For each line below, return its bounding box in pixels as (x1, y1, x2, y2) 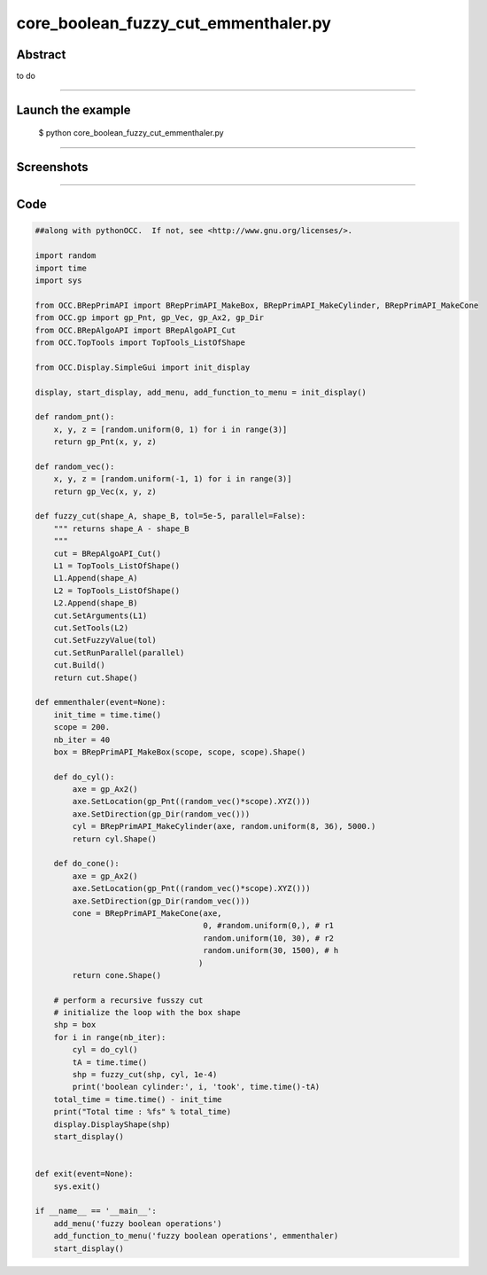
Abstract (16, 47, 66, 62)
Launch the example (16, 102, 131, 117)
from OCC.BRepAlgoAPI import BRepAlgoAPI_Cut (35, 325, 236, 335)
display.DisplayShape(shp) (53, 1119, 172, 1130)
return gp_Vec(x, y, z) (53, 486, 157, 497)
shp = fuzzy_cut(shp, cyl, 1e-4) (72, 1069, 218, 1080)
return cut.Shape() (53, 672, 139, 683)
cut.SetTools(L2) (53, 622, 129, 633)
